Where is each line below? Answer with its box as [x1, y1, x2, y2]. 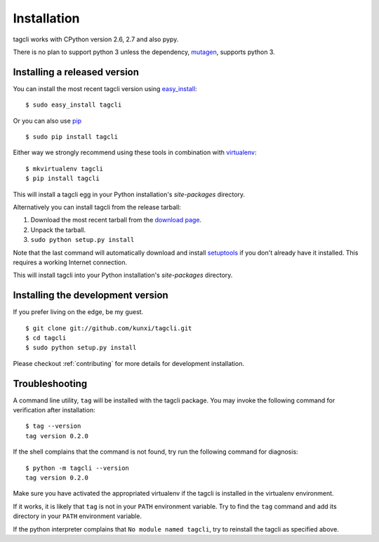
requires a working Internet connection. [13, 258, 128, 266]
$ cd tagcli [25, 334, 67, 341]
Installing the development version [13, 290, 168, 302]
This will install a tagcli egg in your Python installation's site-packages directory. [13, 190, 246, 198]
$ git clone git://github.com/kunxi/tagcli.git [25, 324, 192, 332]
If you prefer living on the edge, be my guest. [13, 308, 144, 316]
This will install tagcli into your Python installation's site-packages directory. [13, 271, 233, 280]
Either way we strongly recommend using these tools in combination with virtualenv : [13, 148, 257, 157]
